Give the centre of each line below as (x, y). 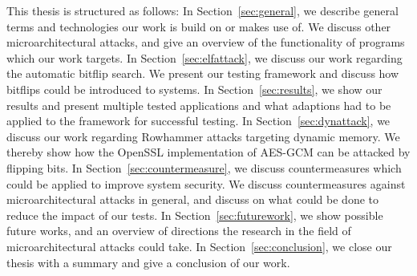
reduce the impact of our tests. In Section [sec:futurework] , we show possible (195, 215)
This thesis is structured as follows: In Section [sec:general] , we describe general (202, 10)
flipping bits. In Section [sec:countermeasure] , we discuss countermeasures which (204, 167)
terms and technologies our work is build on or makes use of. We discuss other (199, 26)
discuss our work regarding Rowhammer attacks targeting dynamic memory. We (203, 136)
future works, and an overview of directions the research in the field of (179, 231)
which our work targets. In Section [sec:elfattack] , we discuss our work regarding (204, 57)
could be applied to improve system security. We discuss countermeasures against (206, 183)
